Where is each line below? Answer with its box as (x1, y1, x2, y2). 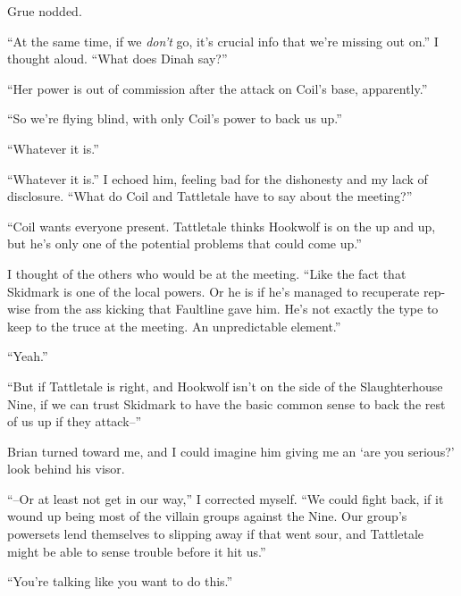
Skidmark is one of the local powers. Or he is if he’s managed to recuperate (7, 281, 420, 300)
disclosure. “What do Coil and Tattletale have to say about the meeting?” (7, 187, 413, 206)
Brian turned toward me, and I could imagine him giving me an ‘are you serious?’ (7, 441, 455, 460)
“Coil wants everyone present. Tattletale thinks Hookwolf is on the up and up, (7, 216, 436, 235)
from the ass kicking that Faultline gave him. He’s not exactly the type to (34, 299, 439, 318)
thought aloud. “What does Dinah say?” (7, 49, 228, 68)
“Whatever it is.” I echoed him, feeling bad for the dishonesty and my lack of (7, 169, 428, 188)
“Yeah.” (7, 347, 48, 365)
